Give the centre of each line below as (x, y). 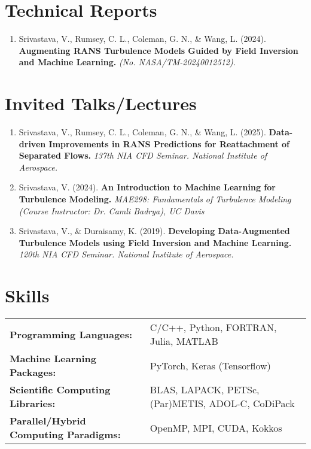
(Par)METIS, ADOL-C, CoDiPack (222, 404)
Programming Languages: (71, 334)
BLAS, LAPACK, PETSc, (205, 390)
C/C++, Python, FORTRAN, (213, 327)
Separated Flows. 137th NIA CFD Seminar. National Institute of (143, 155)
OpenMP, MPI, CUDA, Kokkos (216, 427)
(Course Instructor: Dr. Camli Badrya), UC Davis (112, 210)
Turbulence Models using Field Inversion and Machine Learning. (155, 242)
